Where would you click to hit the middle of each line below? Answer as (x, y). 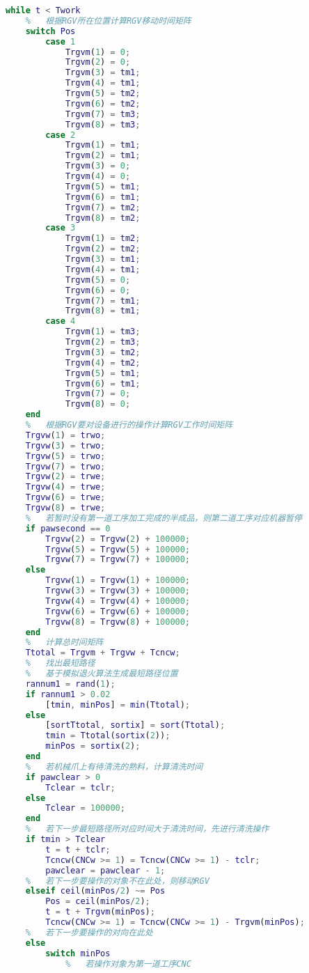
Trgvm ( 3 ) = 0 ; (98, 166)
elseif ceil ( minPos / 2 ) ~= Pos (95, 891)
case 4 (61, 321)
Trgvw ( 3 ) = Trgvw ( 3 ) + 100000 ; (118, 591)
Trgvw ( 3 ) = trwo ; (65, 445)
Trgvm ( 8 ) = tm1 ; (103, 311)
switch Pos (50, 31)
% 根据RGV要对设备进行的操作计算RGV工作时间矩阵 (129, 425)
